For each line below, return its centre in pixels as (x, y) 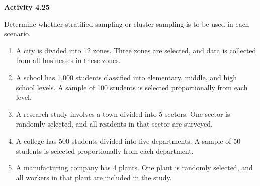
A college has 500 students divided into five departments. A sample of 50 (128, 140)
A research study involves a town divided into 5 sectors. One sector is (123, 114)
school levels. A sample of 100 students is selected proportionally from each (132, 87)
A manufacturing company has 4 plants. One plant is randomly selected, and (134, 168)
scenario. (18, 34)
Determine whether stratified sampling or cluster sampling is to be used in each (127, 23)
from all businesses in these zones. (68, 60)
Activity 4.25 (27, 7)
